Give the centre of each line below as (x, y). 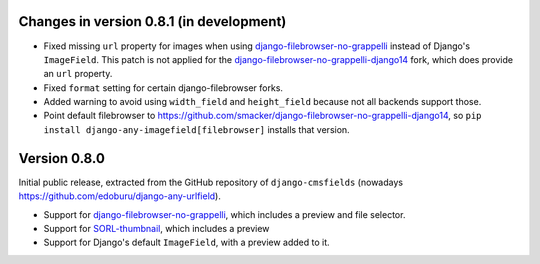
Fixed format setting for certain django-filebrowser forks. (163, 87)
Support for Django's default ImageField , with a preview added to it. (186, 242)
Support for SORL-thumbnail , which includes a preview (156, 228)
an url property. (78, 74)
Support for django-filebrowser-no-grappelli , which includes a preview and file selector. (224, 214)
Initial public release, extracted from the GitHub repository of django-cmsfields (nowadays (211, 182)
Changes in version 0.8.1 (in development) (152, 21)
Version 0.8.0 (61, 158)
